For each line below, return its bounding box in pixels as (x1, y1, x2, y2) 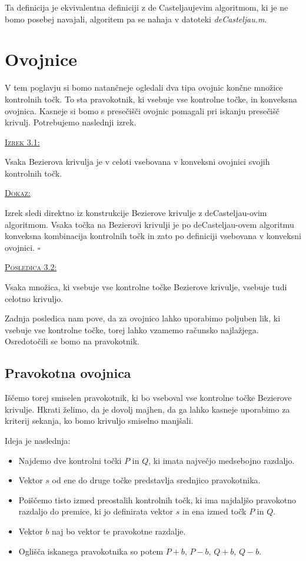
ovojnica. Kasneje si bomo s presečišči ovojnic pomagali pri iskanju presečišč (5, 104, 280, 117)
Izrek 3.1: (5, 135, 40, 148)
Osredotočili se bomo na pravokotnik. (5, 335, 139, 347)
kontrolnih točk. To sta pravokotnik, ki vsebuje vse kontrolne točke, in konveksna (5, 92, 297, 105)
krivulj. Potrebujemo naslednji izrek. (5, 116, 137, 128)
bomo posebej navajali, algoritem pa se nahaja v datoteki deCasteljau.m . (5, 12, 267, 25)
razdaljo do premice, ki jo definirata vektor (18, 505, 174, 517)
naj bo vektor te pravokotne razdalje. (52, 525, 186, 537)
